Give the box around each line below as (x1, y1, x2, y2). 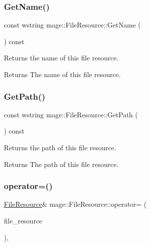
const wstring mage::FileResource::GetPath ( (4, 109, 138, 119)
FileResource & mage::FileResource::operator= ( (4, 199, 147, 209)
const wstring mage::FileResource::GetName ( (4, 20, 141, 30)
